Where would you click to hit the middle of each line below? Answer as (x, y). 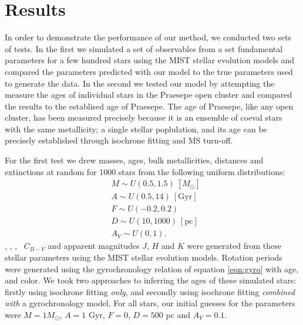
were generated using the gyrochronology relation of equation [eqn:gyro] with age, (152, 268)
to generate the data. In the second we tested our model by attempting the (140, 83)
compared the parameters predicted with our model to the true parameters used (149, 71)
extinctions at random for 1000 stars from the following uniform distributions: (145, 171)
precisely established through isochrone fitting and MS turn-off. (119, 140)
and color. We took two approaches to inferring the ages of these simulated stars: (151, 280)
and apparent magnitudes (94, 246)
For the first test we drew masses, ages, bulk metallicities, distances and (134, 160)
